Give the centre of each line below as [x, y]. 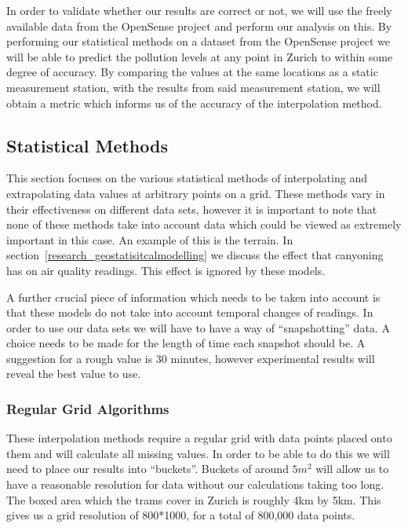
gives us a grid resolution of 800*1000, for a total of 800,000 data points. [181, 515]
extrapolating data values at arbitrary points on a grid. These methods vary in [196, 193]
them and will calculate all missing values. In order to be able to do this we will [198, 453]
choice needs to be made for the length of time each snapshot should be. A [186, 343]
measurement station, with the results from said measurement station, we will [193, 87]
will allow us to [352, 469]
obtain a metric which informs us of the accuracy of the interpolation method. [194, 103]
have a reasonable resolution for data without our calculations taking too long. [195, 484]
